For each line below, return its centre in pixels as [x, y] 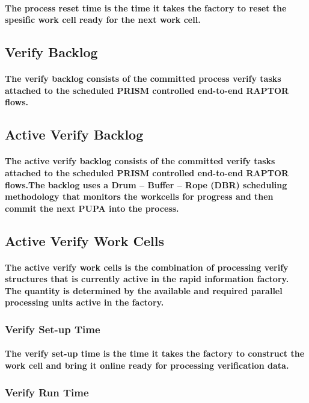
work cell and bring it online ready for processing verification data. [147, 365]
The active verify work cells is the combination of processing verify [147, 267]
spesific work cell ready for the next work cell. [103, 20]
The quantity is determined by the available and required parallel [144, 290]
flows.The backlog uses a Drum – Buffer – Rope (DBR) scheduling [146, 184]
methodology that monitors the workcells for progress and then [139, 196]
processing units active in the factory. [84, 302]
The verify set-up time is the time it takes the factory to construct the [155, 353]
